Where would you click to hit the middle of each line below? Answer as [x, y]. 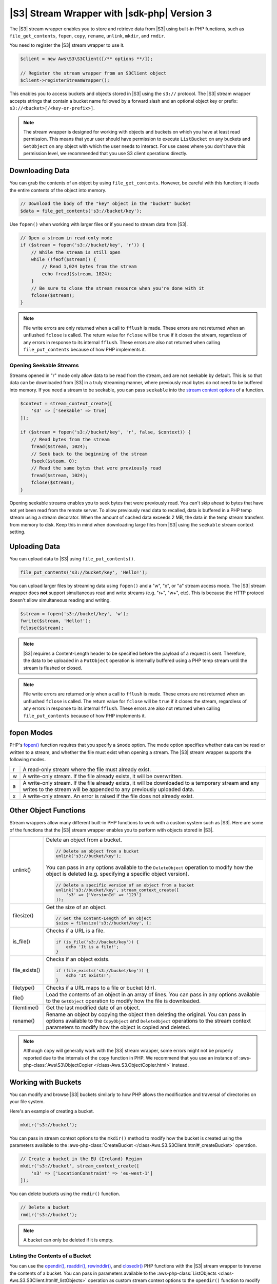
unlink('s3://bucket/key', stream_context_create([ [117, 890]
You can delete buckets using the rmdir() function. [65, 1194]
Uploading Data [35, 546]
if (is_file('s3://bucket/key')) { [97, 942]
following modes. [28, 760]
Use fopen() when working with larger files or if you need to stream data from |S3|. [99, 224]
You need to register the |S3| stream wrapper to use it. [67, 45]
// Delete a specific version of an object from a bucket [125, 885]
